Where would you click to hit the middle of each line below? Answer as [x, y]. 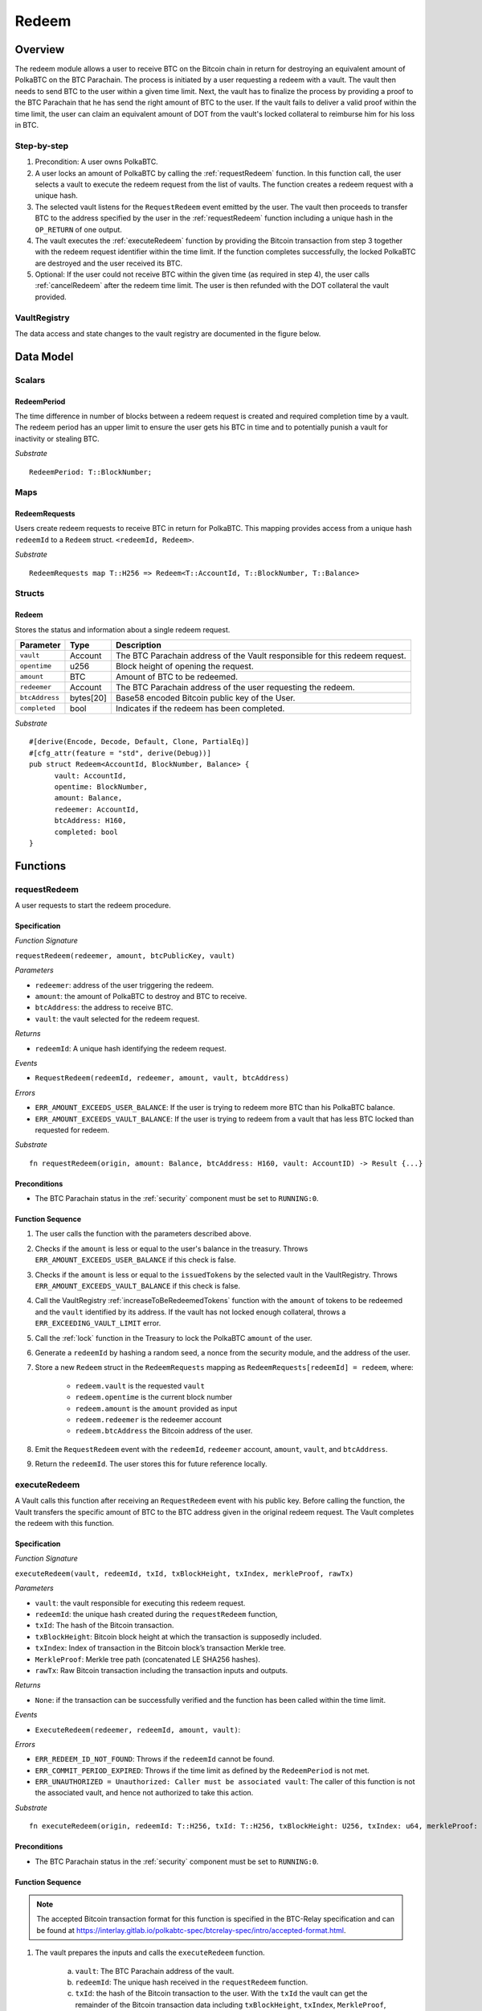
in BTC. [27, 125]
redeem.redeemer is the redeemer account [149, 1419]
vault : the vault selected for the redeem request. [117, 1018]
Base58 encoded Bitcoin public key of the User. [205, 697]
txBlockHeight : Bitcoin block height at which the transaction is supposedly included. [178, 1636]
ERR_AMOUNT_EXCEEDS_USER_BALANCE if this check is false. [135, 1260]
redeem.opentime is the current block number [154, 1397]
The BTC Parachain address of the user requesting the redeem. [235, 687]
